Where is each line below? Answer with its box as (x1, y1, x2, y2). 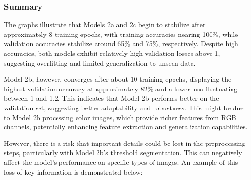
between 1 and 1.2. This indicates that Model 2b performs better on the (4, 93, 219, 103)
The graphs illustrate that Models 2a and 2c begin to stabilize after (4, 19, 206, 30)
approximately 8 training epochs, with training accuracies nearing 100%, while (4, 29, 238, 39)
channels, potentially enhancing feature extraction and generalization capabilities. (4, 122, 248, 132)
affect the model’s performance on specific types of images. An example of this (4, 157, 238, 167)
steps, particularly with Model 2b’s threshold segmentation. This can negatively (4, 147, 242, 158)
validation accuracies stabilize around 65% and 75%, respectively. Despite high (4, 38, 238, 49)
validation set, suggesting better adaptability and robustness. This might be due (4, 102, 244, 112)
